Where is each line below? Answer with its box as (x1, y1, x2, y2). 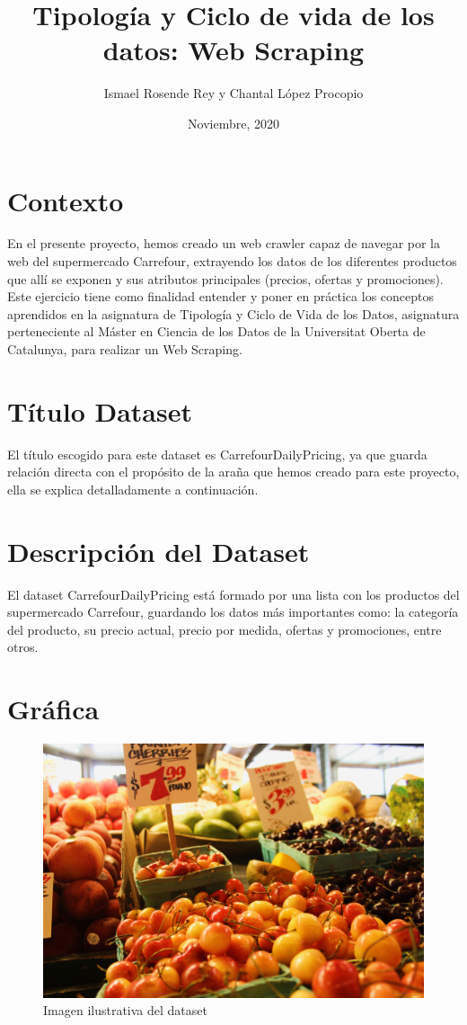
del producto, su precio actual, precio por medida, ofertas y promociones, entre (7, 619, 442, 638)
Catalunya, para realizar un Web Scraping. (7, 340, 242, 358)
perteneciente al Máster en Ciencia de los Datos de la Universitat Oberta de (7, 322, 426, 341)
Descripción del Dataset (7, 532, 310, 569)
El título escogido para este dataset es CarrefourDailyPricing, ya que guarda (7, 444, 427, 463)
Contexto (7, 182, 124, 218)
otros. (7, 637, 39, 656)
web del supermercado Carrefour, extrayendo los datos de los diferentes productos (7, 252, 457, 271)
